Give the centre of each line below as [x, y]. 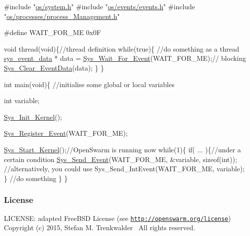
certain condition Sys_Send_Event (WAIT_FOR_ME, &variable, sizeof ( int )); [121, 159]
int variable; [22, 100]
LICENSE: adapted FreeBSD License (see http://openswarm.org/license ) [117, 218]
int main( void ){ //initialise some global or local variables [89, 84]
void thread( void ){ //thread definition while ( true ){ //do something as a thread [122, 48]
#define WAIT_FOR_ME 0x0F [53, 32]
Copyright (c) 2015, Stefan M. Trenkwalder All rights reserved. [100, 227]
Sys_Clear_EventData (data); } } [54, 67]
